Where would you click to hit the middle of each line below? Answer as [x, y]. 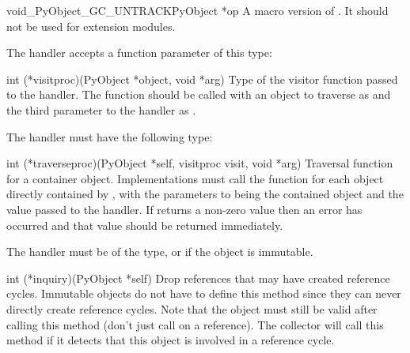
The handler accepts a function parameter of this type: [139, 53]
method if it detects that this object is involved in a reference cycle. [171, 340]
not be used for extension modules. [91, 26]
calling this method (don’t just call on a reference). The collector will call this [195, 324]
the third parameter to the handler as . [101, 109]
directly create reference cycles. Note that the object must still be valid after [192, 308]
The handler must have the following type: [110, 136]
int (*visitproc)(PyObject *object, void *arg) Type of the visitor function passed [202, 79]
